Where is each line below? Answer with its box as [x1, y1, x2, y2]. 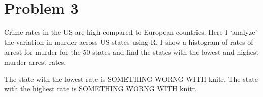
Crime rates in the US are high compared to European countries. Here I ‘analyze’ [4, 27, 257, 37]
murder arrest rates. [4, 56, 67, 67]
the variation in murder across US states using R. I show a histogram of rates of [4, 36, 253, 47]
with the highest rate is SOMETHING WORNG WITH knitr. [4, 83, 198, 94]
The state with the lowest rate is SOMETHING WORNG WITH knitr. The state [4, 73, 258, 84]
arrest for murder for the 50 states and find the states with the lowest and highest [4, 46, 259, 57]
